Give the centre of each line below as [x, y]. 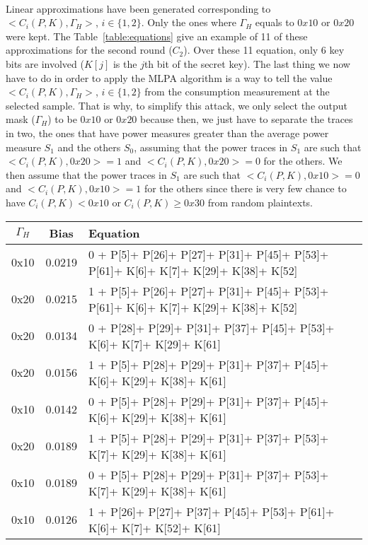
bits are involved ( [45, 63]
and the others [89, 147]
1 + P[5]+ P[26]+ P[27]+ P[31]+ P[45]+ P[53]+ [208, 291]
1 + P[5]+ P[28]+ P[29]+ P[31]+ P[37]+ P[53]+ [208, 438]
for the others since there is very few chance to [245, 188]
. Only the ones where [189, 22]
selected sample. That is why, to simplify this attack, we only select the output [177, 105]
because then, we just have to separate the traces [247, 119]
